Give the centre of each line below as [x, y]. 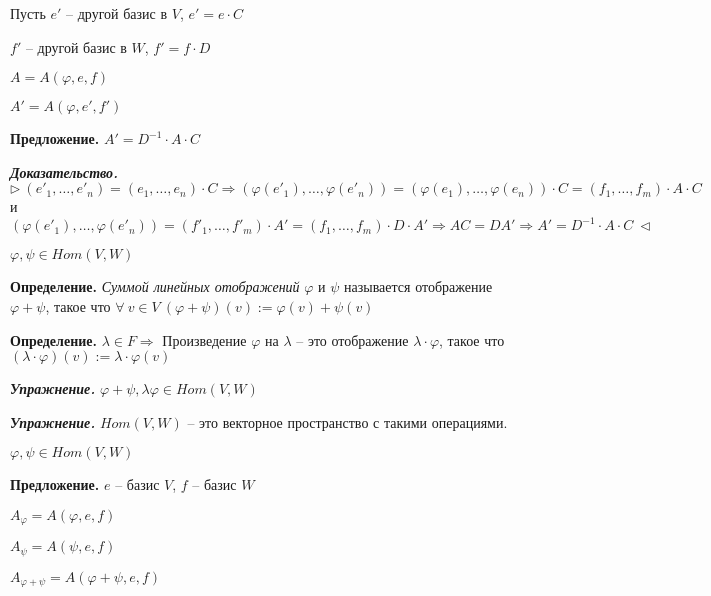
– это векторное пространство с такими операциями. [347, 421]
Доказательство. [64, 171]
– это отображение [352, 339]
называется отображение [418, 286]
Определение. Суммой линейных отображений [155, 286]
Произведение [204, 339]
